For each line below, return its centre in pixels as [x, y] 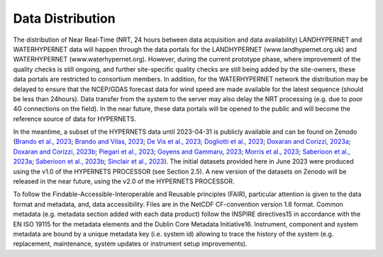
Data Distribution [65, 18]
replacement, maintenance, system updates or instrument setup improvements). [130, 244]
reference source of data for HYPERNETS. [74, 119]
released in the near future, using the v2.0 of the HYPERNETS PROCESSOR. [124, 181]
